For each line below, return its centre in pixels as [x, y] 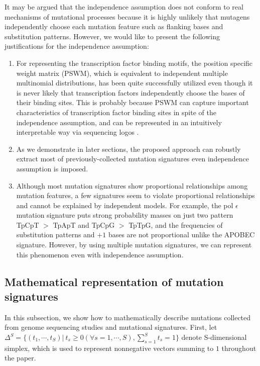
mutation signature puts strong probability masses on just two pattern [125, 215]
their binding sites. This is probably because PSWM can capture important [133, 102]
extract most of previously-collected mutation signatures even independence [133, 159]
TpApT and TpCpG [84, 224]
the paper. [20, 358]
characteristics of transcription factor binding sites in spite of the [116, 112]
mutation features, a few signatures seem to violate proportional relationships [136, 195]
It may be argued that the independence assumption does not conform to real [124, 7]
